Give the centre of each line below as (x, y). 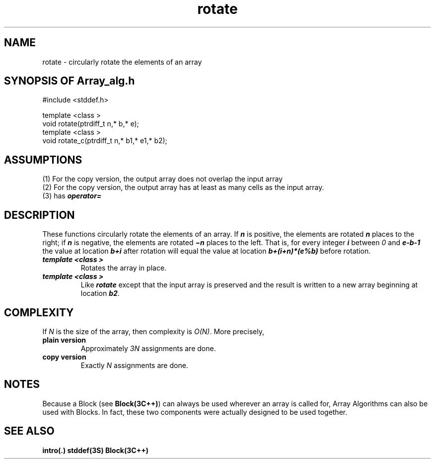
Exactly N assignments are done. (134, 365)
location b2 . (100, 293)
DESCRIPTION (39, 215)
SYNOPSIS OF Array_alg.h (70, 81)
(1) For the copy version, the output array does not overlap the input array (163, 179)
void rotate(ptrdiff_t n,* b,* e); (91, 124)
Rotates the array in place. (124, 268)
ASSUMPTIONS (43, 160)
